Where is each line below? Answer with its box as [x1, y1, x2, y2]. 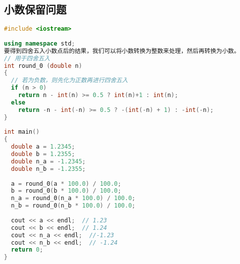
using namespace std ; [4, 40, 75, 47]
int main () [4, 128, 40, 136]
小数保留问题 [4, 1, 66, 17]
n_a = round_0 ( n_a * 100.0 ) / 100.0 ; [11, 195, 136, 202]
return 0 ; [11, 246, 43, 254]
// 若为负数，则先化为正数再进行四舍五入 [11, 77, 128, 84]
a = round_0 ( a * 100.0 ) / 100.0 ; [11, 180, 121, 187]
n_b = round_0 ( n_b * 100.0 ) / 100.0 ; [11, 202, 136, 210]
